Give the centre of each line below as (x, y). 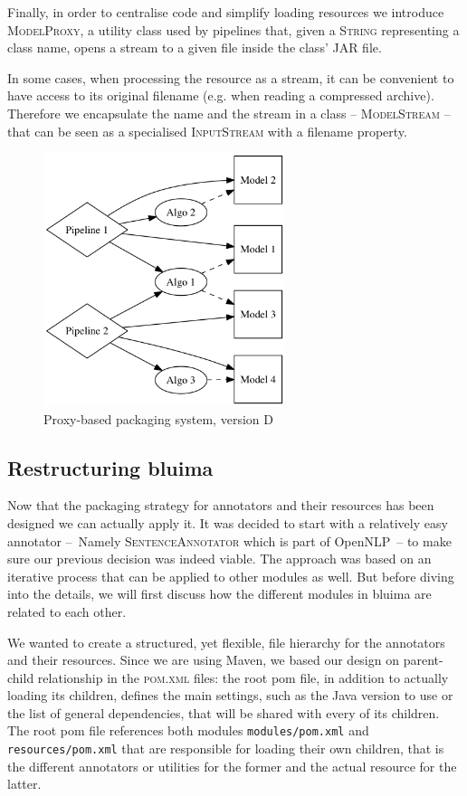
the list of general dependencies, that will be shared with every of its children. (224, 712)
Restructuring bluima (110, 467)
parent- (423, 660)
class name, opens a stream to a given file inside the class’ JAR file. (195, 47)
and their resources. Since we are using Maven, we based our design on (203, 660)
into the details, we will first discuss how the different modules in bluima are (219, 594)
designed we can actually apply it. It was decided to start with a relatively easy (228, 522)
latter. (24, 784)
